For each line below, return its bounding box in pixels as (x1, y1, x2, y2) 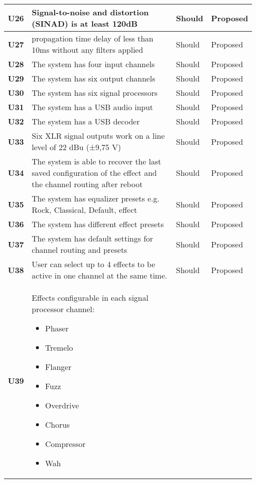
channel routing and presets (32, 244, 128, 255)
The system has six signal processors (32, 87, 158, 98)
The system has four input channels (32, 58, 155, 70)
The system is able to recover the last (32, 156, 161, 167)
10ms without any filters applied (32, 44, 143, 55)
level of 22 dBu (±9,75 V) (32, 141, 121, 153)
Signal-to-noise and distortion (32, 6, 149, 18)
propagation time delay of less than (32, 33, 154, 44)
